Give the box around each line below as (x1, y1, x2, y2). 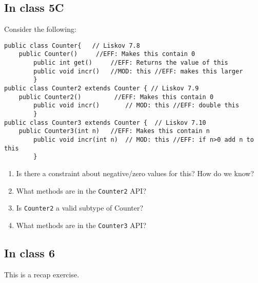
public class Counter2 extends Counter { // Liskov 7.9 (4, 85, 199, 92)
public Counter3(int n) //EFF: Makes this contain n (18, 127, 210, 135)
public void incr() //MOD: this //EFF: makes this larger (33, 67, 243, 75)
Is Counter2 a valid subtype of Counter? (16, 202, 144, 213)
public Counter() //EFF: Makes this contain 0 (18, 50, 195, 58)
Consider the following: (4, 24, 76, 34)
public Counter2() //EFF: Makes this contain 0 (18, 93, 214, 101)
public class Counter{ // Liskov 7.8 (4, 42, 140, 49)
